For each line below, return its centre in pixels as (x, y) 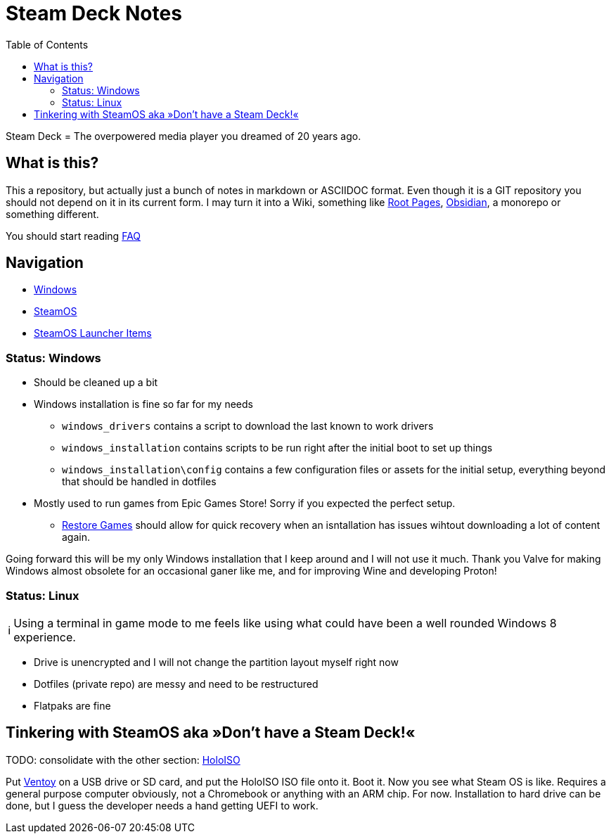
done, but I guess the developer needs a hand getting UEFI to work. (162, 805)
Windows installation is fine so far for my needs (143, 404)
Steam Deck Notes (94, 13)
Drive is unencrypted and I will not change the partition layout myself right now (216, 662)
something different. (52, 214)
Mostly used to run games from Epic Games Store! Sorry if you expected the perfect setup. (245, 504)
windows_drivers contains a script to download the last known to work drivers (248, 426)
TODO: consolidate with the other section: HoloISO (123, 760)
